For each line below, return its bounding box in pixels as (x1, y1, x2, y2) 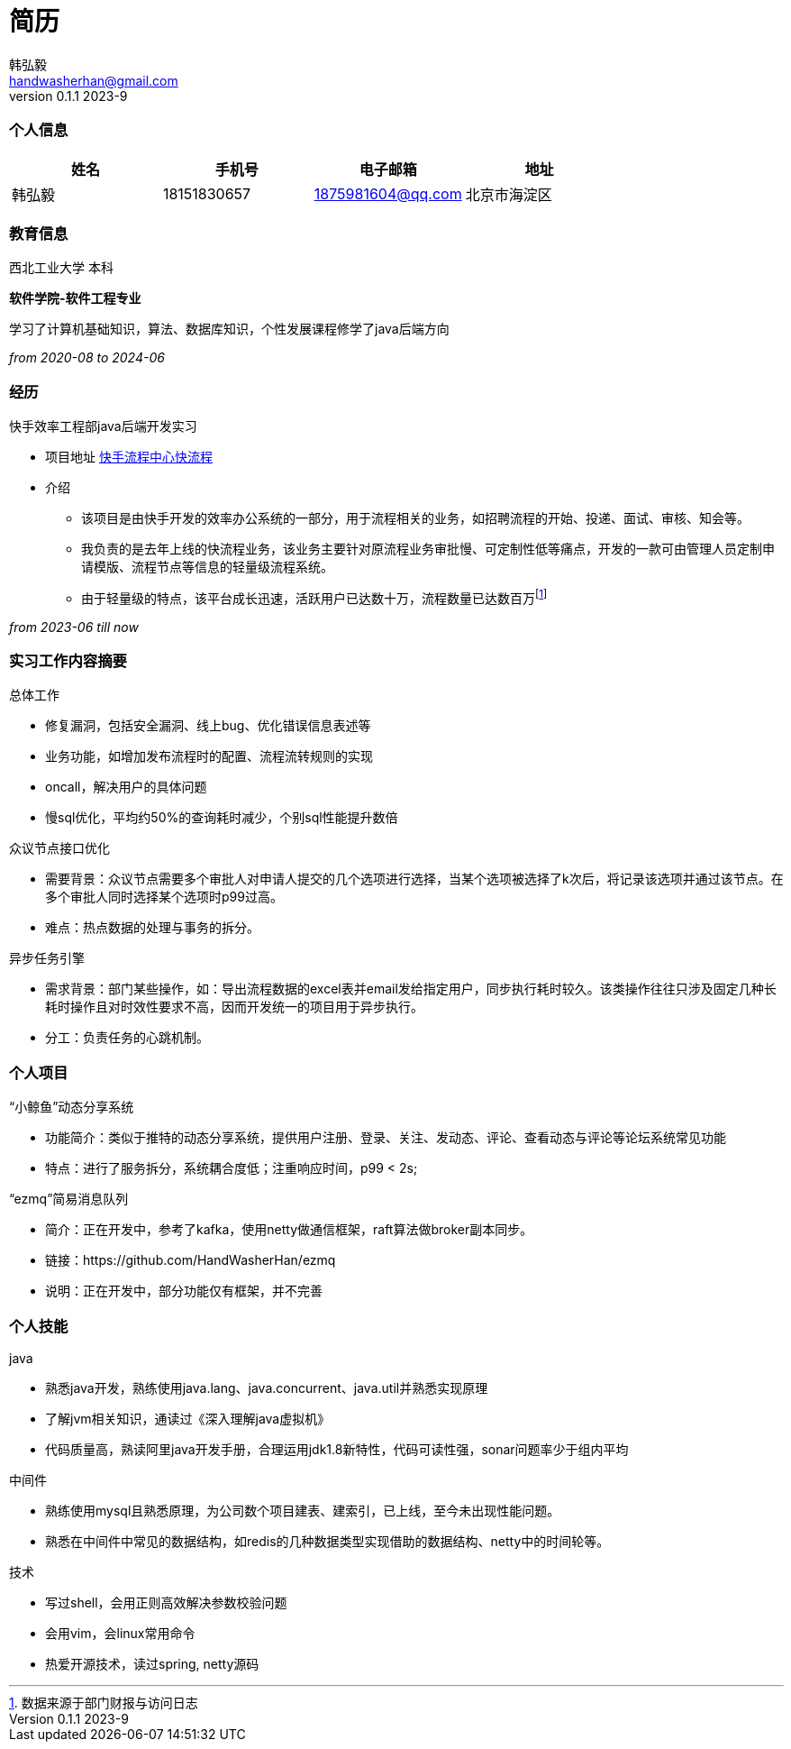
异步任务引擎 (9, 950, 85, 966)
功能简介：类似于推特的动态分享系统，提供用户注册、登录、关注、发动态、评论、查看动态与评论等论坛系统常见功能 (45, 1130, 726, 1146)
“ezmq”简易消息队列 (9, 1191, 129, 1207)
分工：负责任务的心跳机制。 (45, 1030, 209, 1046)
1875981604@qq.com (314, 184, 462, 203)
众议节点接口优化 (9, 840, 110, 856)
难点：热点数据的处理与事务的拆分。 (45, 920, 259, 936)
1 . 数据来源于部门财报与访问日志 (9, 1694, 198, 1710)
